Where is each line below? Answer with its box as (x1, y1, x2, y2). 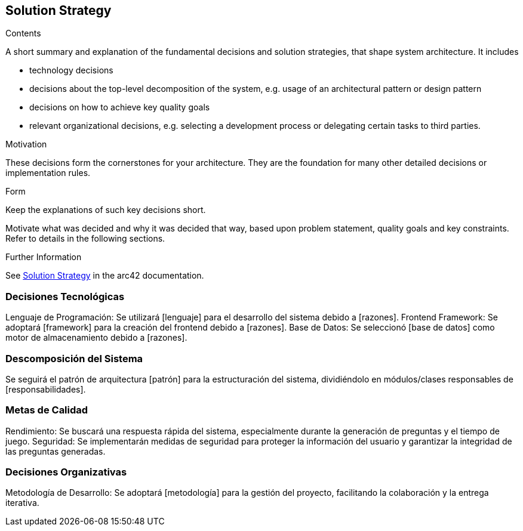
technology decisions (29, 65, 113, 76)
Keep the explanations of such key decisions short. (5, 205, 206, 215)
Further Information (5, 252, 82, 263)
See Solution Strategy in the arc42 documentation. (5, 270, 204, 281)
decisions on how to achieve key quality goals (29, 102, 210, 113)
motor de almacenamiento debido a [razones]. (5, 332, 187, 343)
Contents (5, 28, 41, 39)
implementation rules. (5, 168, 91, 178)
